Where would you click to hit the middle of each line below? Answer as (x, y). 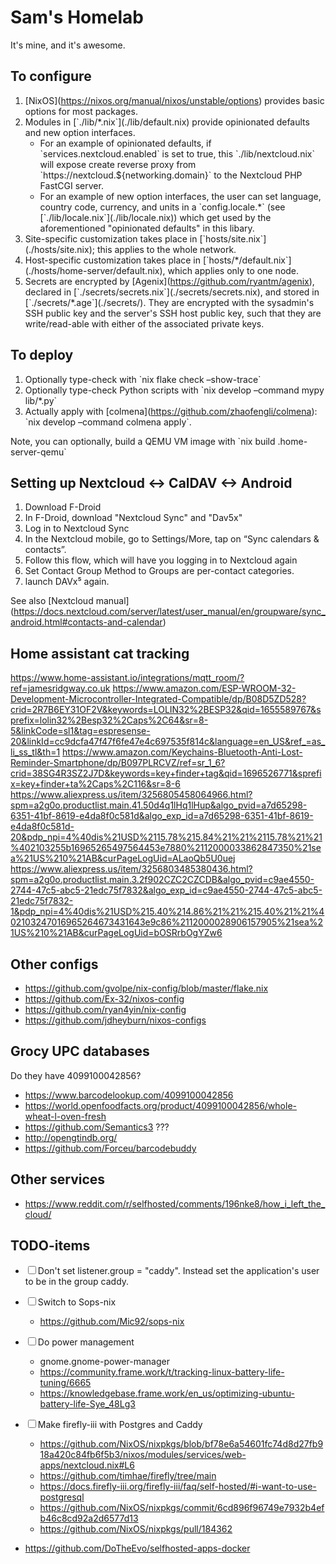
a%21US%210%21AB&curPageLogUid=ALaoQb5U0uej (123, 858)
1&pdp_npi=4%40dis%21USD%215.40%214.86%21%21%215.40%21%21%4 (167, 912)
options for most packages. (81, 111)
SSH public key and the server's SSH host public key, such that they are (173, 313)
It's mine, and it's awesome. (68, 45)
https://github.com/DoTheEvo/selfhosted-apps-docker (137, 1548)
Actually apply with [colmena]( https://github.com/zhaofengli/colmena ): (171, 411)
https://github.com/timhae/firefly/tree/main (128, 1476)
